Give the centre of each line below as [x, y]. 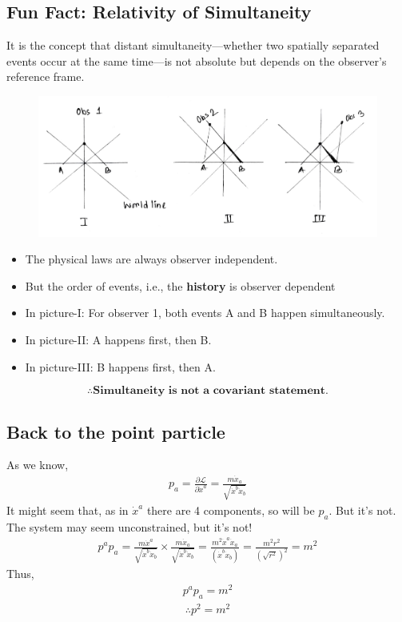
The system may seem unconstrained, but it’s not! [129, 526]
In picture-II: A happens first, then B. [118, 340]
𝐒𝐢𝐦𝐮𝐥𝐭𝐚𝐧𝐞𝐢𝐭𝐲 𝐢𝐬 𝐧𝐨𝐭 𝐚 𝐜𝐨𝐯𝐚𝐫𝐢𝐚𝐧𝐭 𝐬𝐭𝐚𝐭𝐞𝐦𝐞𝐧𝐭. [211, 391]
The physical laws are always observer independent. [151, 259]
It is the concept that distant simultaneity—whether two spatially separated [193, 45]
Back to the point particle [116, 431]
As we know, [38, 465]
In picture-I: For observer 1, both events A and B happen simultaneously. [205, 313]
